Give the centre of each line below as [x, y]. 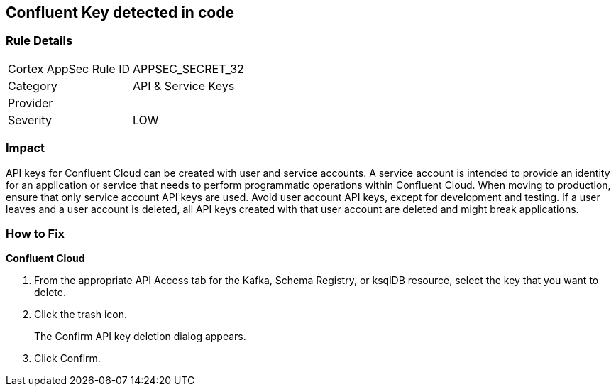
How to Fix [35, 233]
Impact [26, 148]
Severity [30, 120]
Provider [31, 103]
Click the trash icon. [81, 315]
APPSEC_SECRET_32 [188, 69]
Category [33, 86]
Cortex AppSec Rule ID [69, 69]
